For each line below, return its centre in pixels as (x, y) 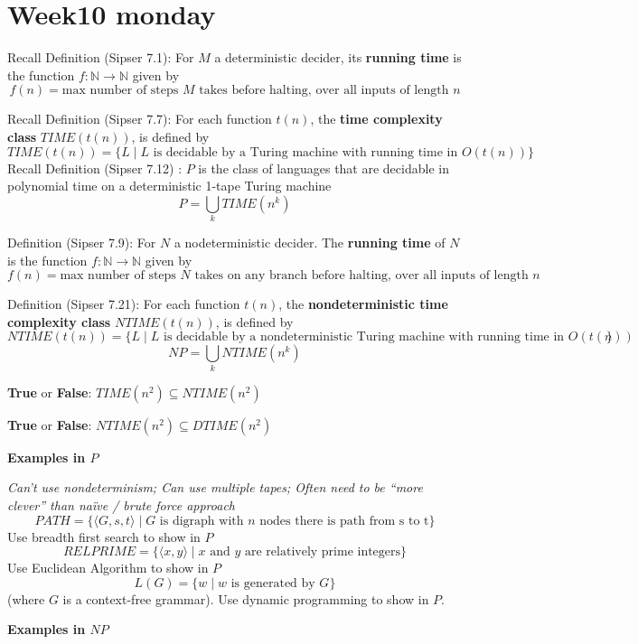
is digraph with (202, 521)
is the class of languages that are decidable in (324, 168)
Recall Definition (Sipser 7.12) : (95, 168)
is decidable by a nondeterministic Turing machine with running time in (364, 337)
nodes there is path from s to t (344, 521)
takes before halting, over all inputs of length (324, 91)
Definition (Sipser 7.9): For (82, 243)
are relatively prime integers (323, 552)
